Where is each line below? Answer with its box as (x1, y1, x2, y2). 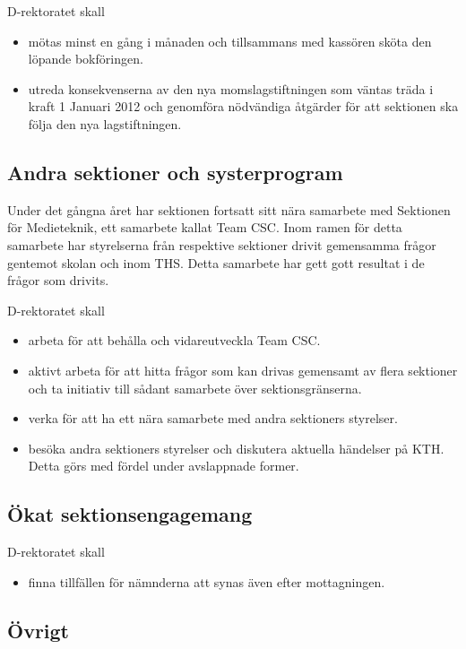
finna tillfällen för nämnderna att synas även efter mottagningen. (28, 572, 385, 591)
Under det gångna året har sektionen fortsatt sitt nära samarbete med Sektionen (7, 200, 451, 219)
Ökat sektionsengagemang (7, 500, 253, 528)
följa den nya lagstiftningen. (28, 114, 182, 133)
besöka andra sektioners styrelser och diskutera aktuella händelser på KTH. (28, 438, 444, 457)
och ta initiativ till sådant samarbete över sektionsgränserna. (28, 378, 362, 397)
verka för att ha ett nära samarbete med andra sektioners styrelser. (28, 409, 398, 428)
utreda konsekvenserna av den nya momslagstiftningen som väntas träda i (28, 79, 434, 98)
